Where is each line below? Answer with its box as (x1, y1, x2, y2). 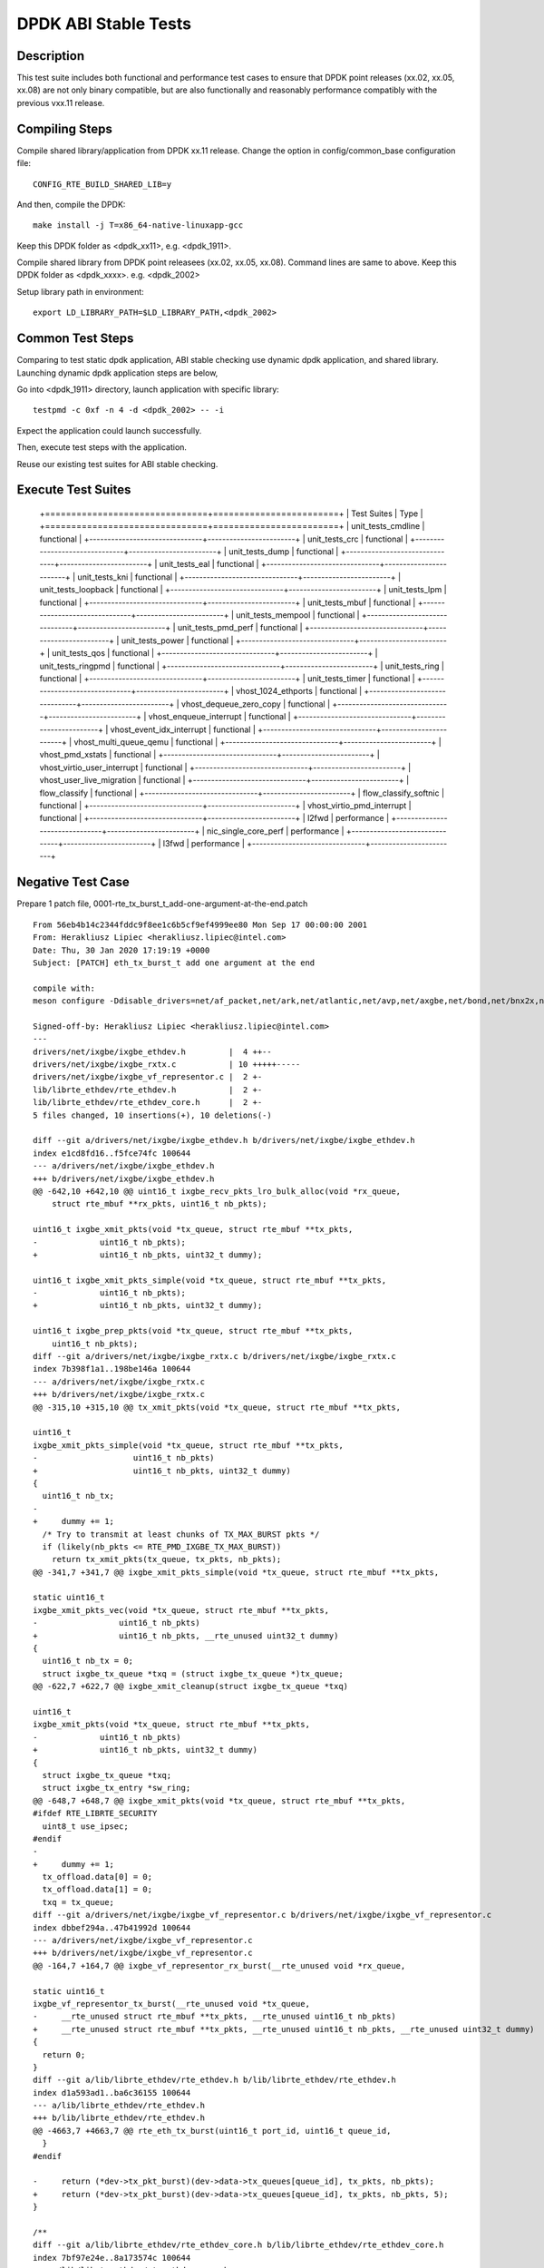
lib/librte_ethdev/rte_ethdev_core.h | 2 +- (33, 1098, 263, 1108)
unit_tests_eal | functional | (159, 559, 259, 570)
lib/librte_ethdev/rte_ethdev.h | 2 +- (33, 1084, 263, 1095)
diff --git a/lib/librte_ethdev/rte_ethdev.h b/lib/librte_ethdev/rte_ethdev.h (33, 2075, 396, 2086)
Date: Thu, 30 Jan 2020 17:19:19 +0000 (33, 944, 210, 955)
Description (16, 48, 85, 64)
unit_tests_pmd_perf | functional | (177, 622, 303, 633)
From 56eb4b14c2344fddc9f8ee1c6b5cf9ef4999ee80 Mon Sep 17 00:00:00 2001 (33, 919, 368, 930)
